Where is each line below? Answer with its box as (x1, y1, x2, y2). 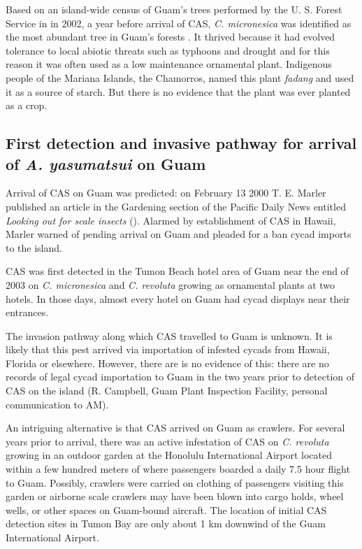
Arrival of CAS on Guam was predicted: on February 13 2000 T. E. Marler (6, 185, 326, 200)
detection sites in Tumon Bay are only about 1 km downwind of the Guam (6, 516, 326, 531)
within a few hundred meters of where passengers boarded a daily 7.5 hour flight (6, 462, 350, 476)
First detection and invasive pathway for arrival (6, 132, 357, 154)
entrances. (6, 305, 49, 320)
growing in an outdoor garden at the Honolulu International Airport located (6, 448, 332, 462)
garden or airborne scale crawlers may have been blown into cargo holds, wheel (6, 489, 344, 504)
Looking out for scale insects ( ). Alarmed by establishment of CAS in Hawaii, (6, 213, 336, 227)
